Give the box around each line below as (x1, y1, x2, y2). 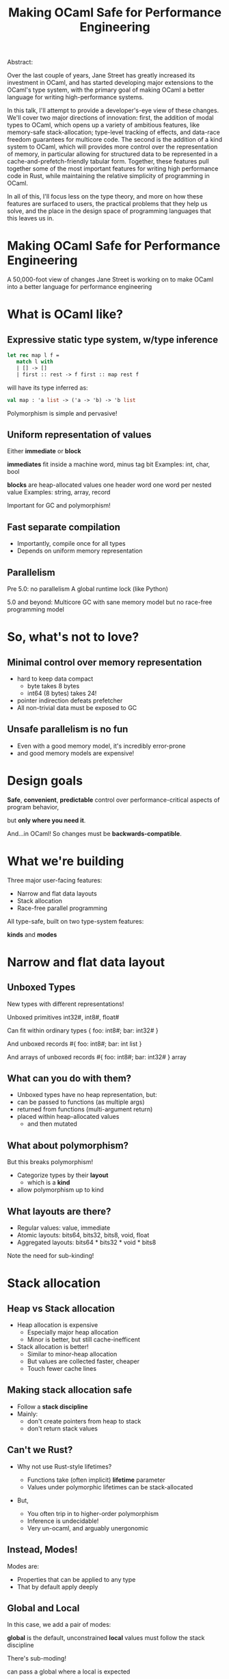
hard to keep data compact (16, 674, 94, 683)
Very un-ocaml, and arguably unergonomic (27, 1524, 149, 1532)
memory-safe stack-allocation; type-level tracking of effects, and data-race (7, 128, 220, 136)
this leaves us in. (7, 214, 55, 223)
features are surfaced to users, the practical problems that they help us (7, 200, 208, 208)
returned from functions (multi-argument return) (16, 1105, 153, 1113)
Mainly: (16, 1409, 38, 1418)
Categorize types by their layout (16, 1171, 109, 1179)
